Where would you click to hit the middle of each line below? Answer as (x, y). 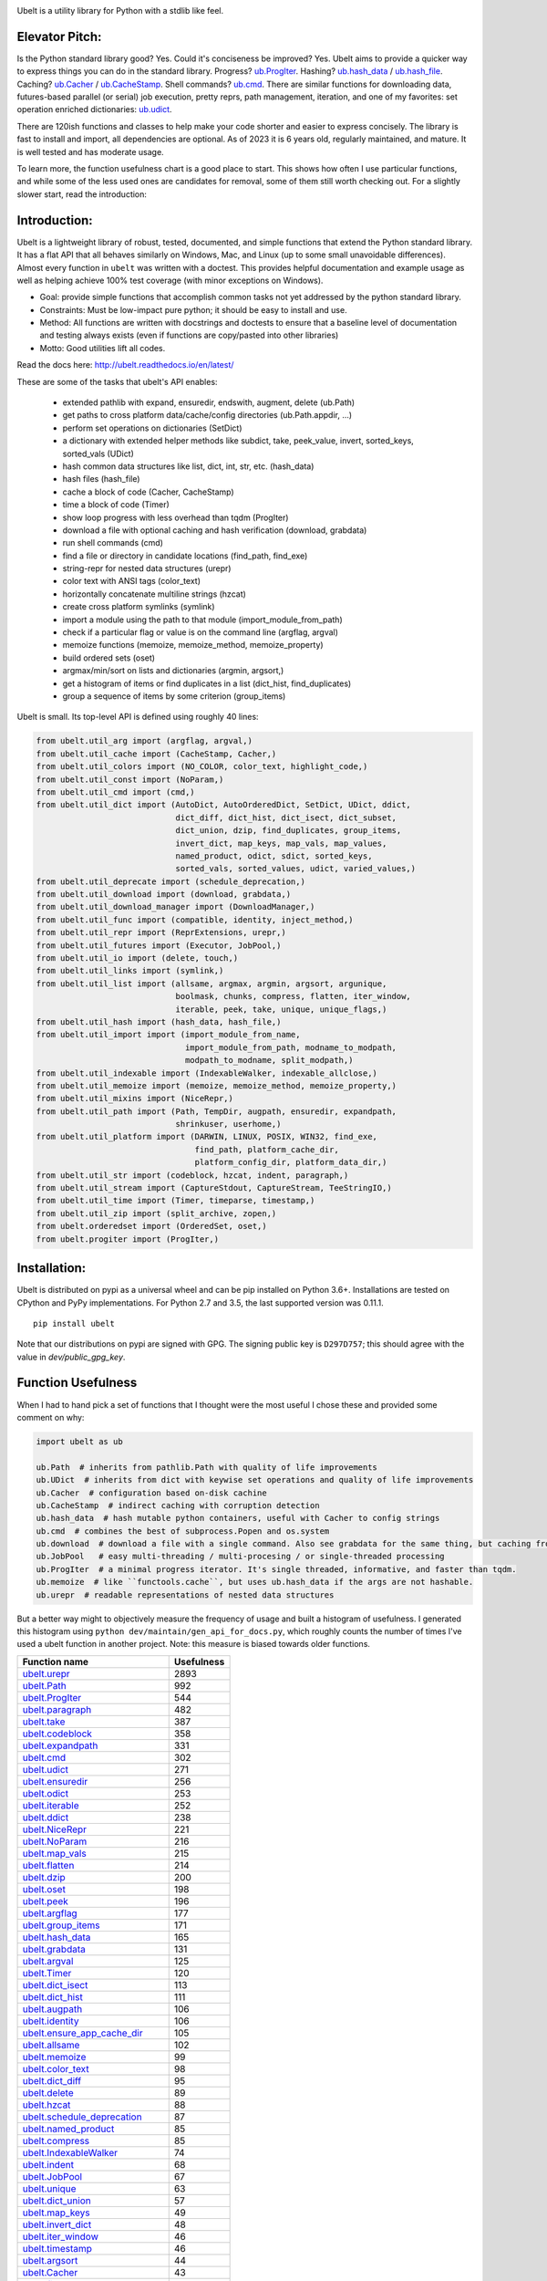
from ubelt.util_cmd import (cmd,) (115, 792)
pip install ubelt (74, 1323)
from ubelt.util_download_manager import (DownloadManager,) (175, 907)
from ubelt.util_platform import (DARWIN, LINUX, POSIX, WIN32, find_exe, (207, 1137)
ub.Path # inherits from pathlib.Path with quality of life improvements (207, 1467)
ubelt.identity (51, 2021)
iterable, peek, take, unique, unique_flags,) (281, 1009)
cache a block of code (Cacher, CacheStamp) (148, 492)
